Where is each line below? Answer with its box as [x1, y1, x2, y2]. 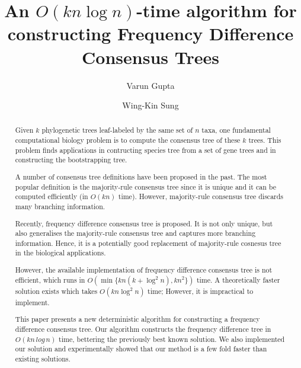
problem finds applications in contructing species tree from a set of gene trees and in [15, 145, 276, 155]
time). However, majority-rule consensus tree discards [118, 191, 284, 201]
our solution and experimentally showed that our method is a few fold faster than [15, 344, 267, 354]
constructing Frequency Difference [7, 21, 294, 46]
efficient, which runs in [15, 274, 85, 284]
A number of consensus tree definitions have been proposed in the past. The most [15, 172, 267, 181]
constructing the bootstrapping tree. [15, 155, 127, 165]
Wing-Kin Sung [122, 99, 179, 111]
